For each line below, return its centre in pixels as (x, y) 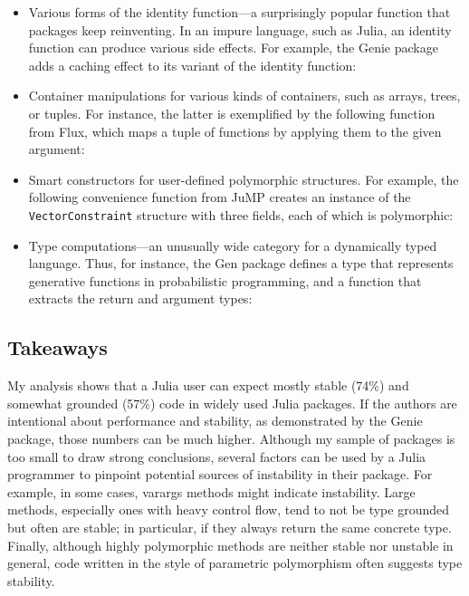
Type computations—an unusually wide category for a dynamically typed (233, 245)
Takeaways (57, 347)
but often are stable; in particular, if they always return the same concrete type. (230, 527)
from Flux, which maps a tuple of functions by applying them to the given (235, 131)
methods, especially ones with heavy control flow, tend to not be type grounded (228, 509)
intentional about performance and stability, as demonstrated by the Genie (215, 421)
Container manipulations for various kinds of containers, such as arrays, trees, (244, 96)
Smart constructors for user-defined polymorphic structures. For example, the (244, 179)
